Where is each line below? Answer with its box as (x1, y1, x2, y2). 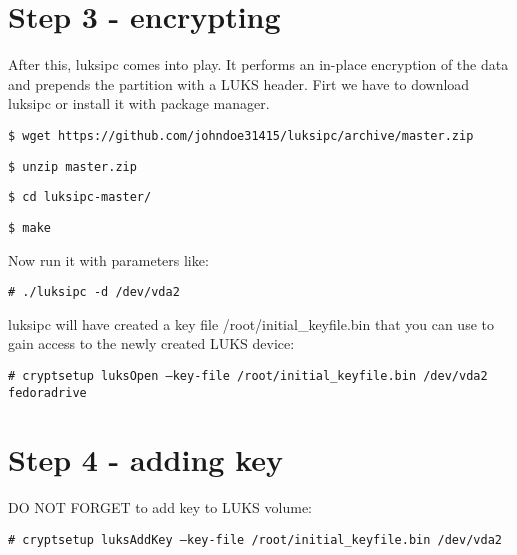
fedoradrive (8, 385, 87, 400)
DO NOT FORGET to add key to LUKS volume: (8, 497, 313, 518)
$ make (8, 220, 51, 235)
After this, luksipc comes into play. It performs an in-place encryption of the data (8, 54, 509, 75)
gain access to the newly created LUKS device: (8, 333, 295, 354)
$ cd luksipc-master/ (8, 190, 152, 205)
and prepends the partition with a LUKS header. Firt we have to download (8, 73, 470, 94)
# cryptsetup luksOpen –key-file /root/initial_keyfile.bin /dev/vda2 (8, 368, 488, 383)
